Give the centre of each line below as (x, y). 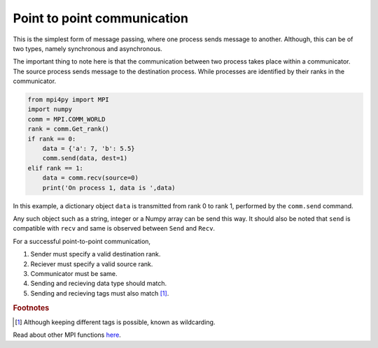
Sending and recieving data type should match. (99, 284)
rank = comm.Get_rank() (69, 129)
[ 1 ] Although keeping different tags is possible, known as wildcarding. (115, 322)
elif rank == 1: (56, 168)
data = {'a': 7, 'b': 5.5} (89, 149)
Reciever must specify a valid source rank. (92, 264)
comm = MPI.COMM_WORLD (66, 119)
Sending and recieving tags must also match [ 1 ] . (100, 293)
